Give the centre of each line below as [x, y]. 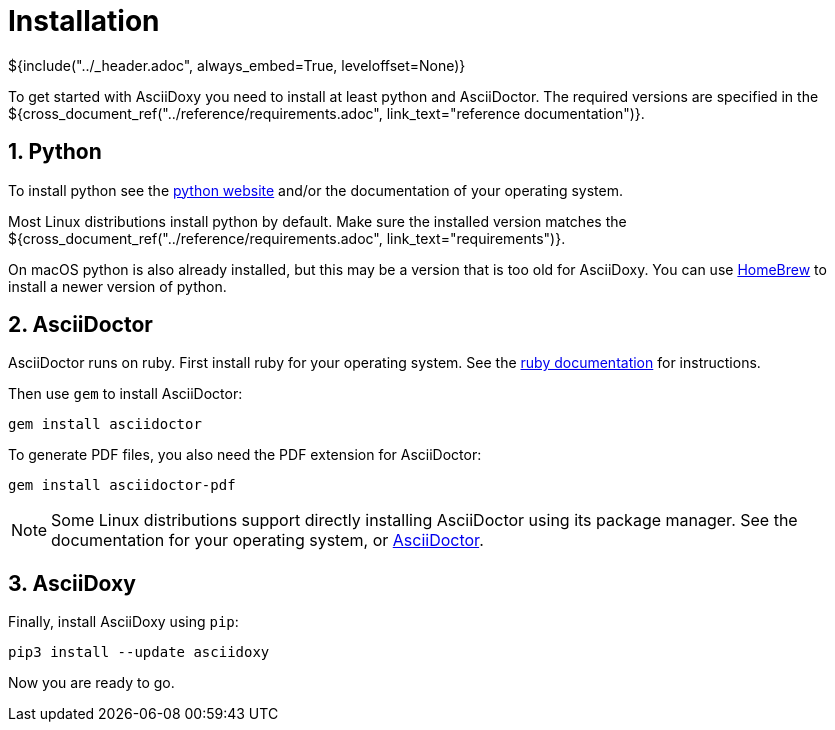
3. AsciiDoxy [72, 583]
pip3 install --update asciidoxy [139, 652]
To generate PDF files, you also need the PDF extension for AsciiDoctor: [245, 455]
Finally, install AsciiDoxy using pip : [123, 622]
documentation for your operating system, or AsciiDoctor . [267, 540]
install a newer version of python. [117, 286]
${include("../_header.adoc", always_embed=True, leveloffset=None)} [237, 65]
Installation [84, 21]
